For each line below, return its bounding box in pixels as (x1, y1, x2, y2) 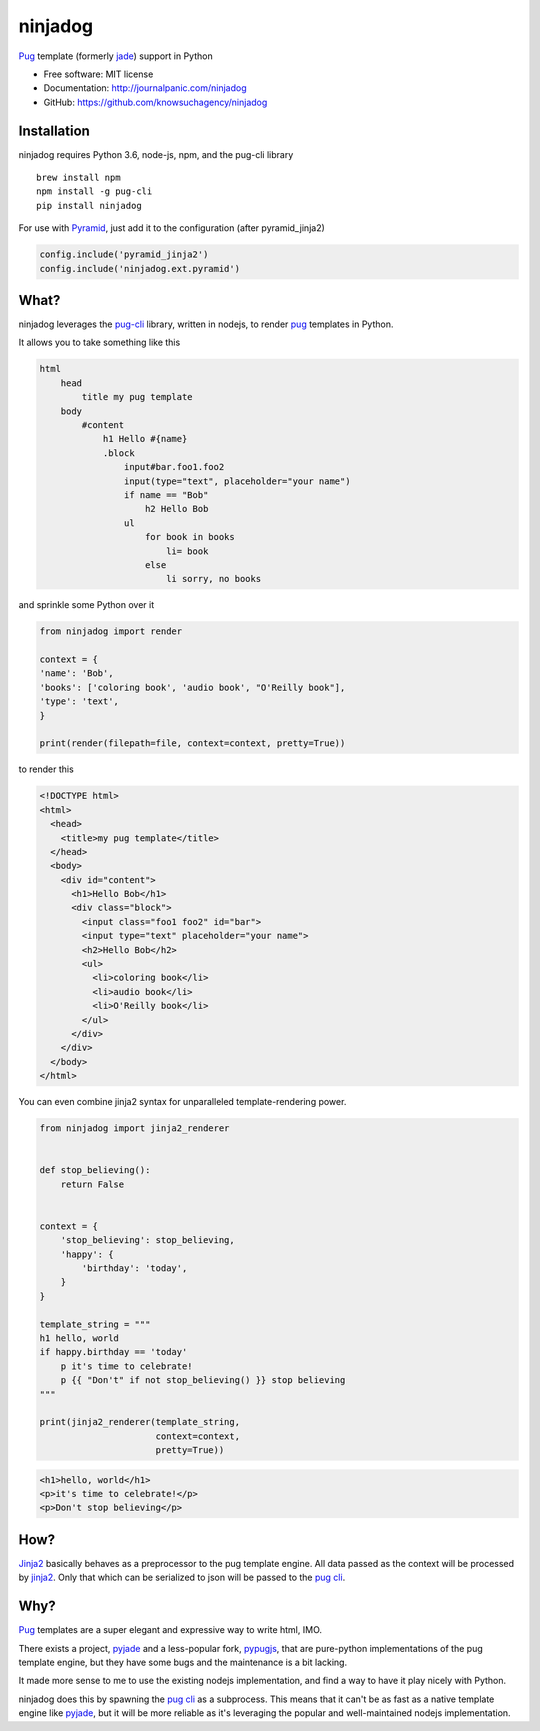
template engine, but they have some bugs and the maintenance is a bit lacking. (18, 1656, 348, 1669)
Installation (18, 122, 90, 139)
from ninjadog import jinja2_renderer (39, 1123, 230, 1134)
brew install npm (36, 172, 121, 184)
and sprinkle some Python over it (18, 599, 155, 611)
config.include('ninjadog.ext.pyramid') (39, 263, 240, 274)
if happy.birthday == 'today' (39, 1346, 188, 1358)
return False (60, 1178, 125, 1190)
